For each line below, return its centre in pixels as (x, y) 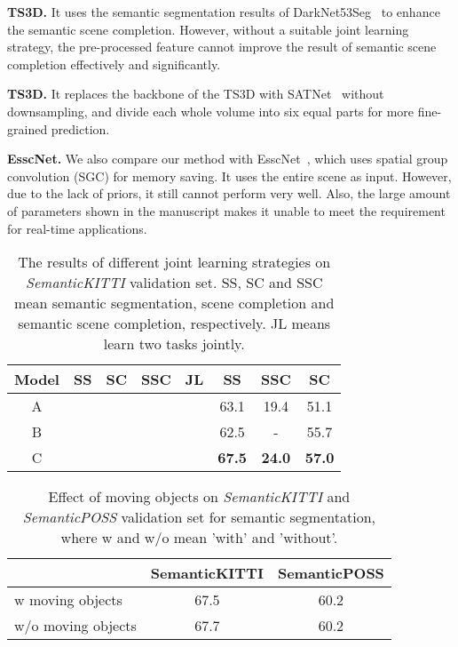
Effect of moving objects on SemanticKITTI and (199, 497)
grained (28, 128)
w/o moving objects (75, 626)
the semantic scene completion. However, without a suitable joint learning (208, 29)
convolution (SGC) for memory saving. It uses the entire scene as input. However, (229, 176)
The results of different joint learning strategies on (174, 262)
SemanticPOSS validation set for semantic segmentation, (199, 517)
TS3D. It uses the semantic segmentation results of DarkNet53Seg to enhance (224, 12)
